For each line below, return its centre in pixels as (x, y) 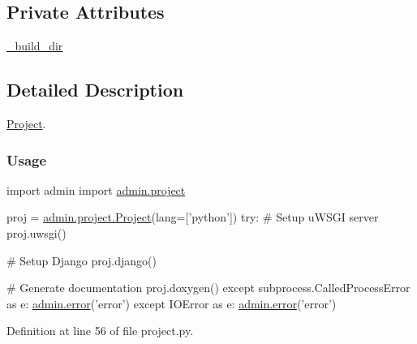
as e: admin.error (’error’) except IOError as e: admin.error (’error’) (172, 303)
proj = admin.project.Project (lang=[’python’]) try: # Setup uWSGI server (193, 217)
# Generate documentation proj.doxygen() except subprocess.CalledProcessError (208, 288)
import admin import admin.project (96, 189)
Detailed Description (95, 90)
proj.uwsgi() (37, 233)
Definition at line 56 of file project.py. (100, 331)
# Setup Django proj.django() (82, 260)
